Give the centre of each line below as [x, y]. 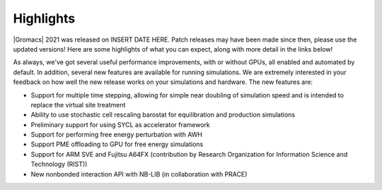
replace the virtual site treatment [78, 105]
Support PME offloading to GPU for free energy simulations [117, 144]
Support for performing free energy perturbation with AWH [117, 135]
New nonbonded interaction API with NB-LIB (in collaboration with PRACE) [139, 174]
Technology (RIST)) [59, 164]
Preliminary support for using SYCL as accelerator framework [120, 124]
